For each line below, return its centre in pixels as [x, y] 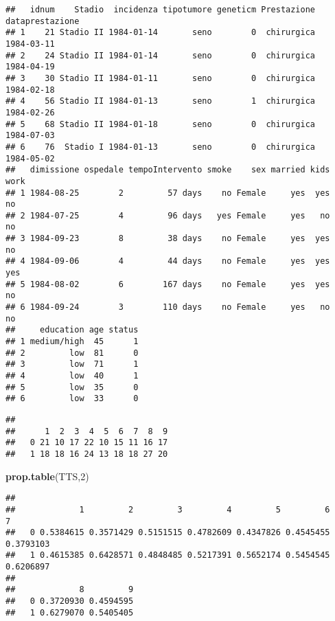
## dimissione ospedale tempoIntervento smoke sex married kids [168, 170]
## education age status [72, 330]
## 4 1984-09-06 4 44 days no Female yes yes [168, 261]
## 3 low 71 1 [72, 364]
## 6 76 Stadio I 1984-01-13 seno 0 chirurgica [161, 147]
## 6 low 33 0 [72, 399]
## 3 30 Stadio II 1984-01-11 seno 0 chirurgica [161, 78]
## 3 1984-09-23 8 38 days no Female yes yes [168, 239]
